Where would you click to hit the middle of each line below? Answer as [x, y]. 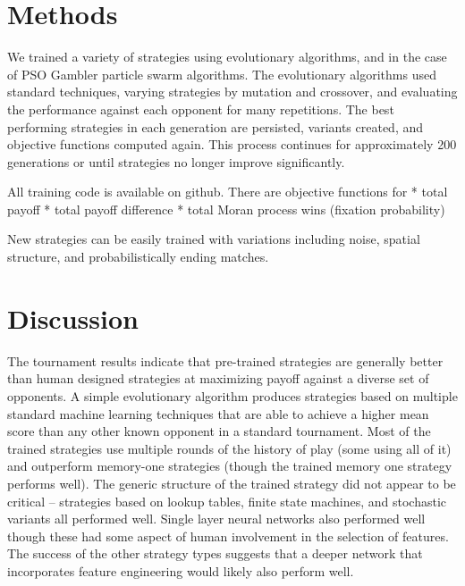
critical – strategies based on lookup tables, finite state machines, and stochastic [227, 501]
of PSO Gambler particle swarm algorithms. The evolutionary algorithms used [222, 74]
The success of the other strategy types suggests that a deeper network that [215, 553]
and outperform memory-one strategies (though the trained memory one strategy [230, 466]
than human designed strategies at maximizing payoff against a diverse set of [218, 378]
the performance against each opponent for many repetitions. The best [201, 109]
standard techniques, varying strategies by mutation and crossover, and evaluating [232, 92]
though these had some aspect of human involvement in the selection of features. [228, 536]
